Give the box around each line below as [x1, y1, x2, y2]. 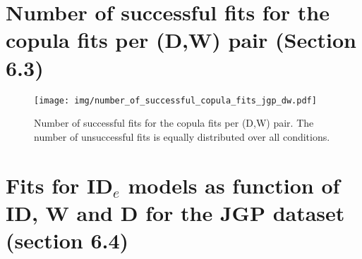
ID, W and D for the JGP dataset [6, 198, 345, 227]
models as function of [128, 170, 340, 199]
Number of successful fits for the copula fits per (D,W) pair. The [34, 115, 314, 130]
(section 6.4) [6, 225, 129, 254]
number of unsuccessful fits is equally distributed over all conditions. [34, 129, 330, 144]
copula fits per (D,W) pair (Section [6, 25, 356, 54]
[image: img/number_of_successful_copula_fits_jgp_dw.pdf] [34, 95, 317, 106]
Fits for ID [6, 170, 113, 199]
